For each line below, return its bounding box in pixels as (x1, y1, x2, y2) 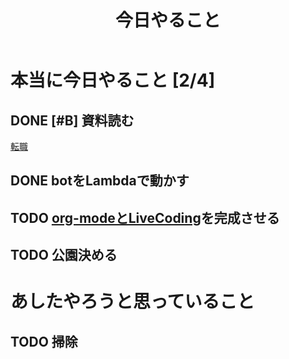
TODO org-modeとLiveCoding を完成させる (10, 209, 280, 226)
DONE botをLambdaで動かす (10, 172, 190, 190)
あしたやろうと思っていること (10, 291, 255, 313)
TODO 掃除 (10, 333, 78, 350)
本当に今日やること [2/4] (10, 69, 216, 92)
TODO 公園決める (10, 247, 118, 264)
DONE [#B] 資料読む (10, 112, 135, 129)
